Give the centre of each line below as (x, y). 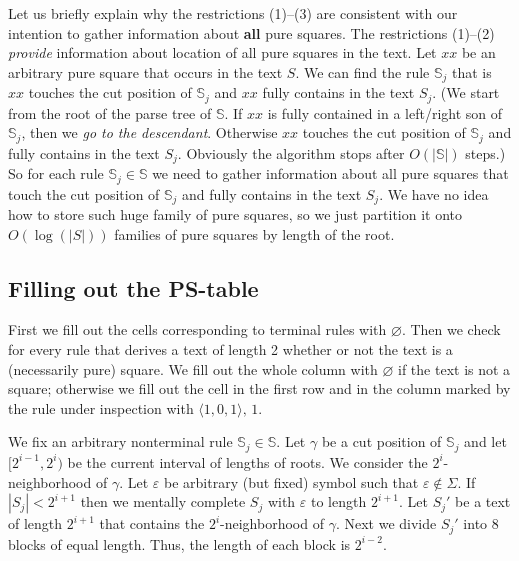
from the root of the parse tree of (110, 112)
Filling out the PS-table (133, 287)
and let (485, 441)
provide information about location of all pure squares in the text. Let (222, 52)
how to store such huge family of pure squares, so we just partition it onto (235, 214)
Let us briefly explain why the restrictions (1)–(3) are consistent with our (233, 13)
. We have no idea (434, 193)
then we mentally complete (163, 501)
